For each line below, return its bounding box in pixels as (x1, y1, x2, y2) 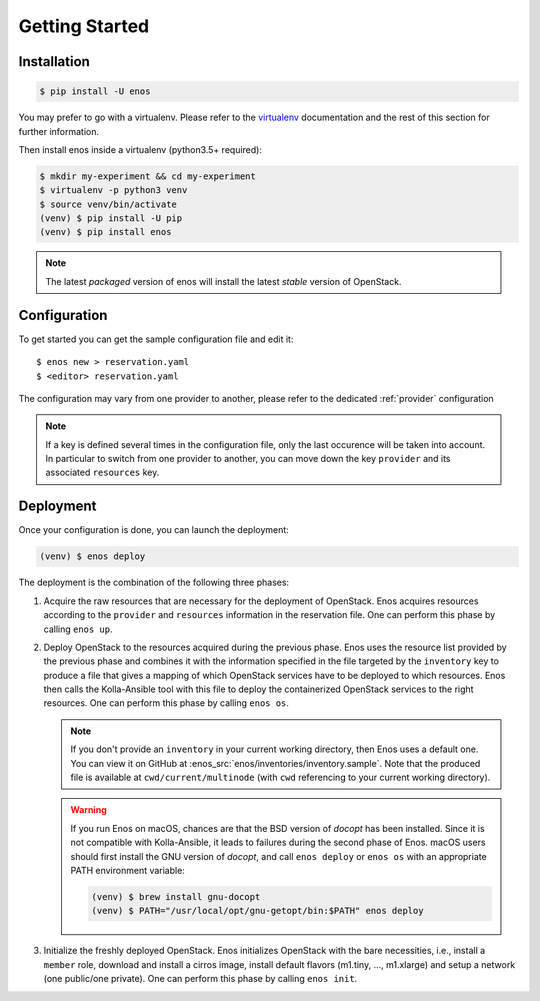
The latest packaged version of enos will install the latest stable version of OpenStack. (45, 275, 402, 287)
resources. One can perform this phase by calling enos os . (43, 697, 290, 709)
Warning (70, 804, 107, 816)
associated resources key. (45, 466, 160, 479)
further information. (18, 125, 100, 137)
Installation (18, 53, 90, 70)
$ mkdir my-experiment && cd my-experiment (39, 170, 257, 182)
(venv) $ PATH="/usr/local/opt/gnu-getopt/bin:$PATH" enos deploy (91, 905, 424, 917)
